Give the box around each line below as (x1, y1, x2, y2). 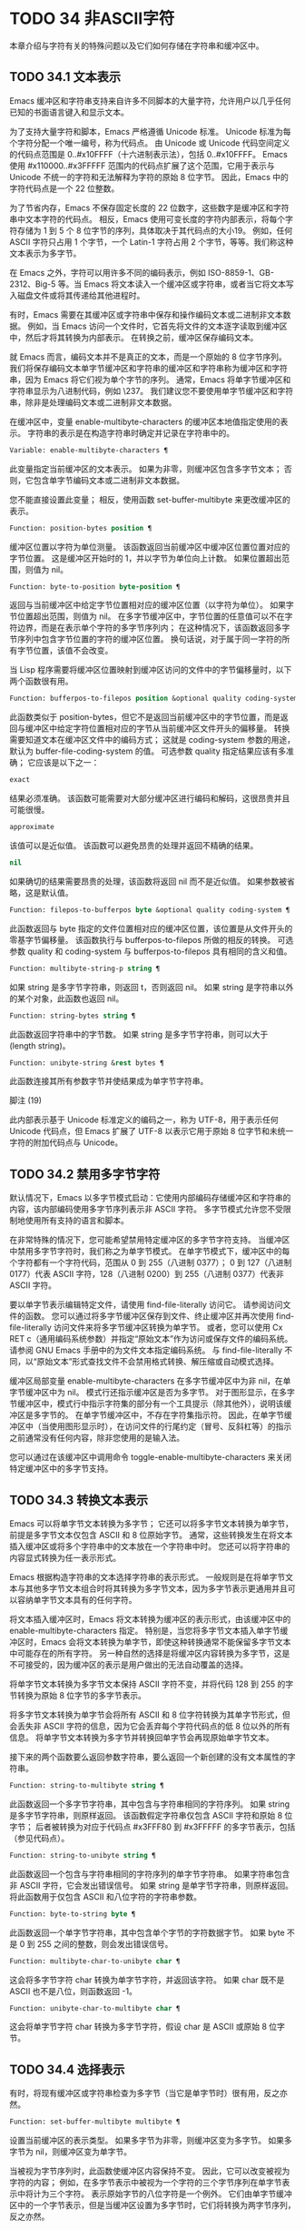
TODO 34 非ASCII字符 (9, 8, 175, 29)
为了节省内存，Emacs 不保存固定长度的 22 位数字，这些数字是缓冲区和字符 (9, 202, 290, 213)
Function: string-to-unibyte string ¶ (9, 1850, 156, 1860)
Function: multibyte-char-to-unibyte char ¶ (9, 1956, 181, 1966)
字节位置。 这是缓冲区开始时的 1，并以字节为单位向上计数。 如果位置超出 (9, 552, 282, 563)
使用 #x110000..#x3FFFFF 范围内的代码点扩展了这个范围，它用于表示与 (9, 160, 275, 171)
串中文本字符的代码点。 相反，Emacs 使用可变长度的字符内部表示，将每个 (9, 213, 286, 224)
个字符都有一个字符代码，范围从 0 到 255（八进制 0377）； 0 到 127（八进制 (9, 1257, 292, 1268)
